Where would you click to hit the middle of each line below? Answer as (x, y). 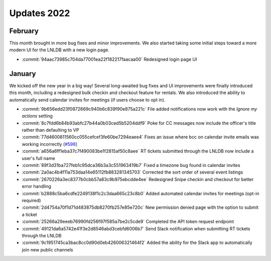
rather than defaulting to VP (50, 130)
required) (31, 200)
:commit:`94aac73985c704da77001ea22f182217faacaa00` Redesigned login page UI (109, 59)
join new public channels (47, 249)
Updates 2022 (40, 13)
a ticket (29, 214)
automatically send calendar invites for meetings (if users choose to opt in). (87, 100)
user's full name (38, 158)
